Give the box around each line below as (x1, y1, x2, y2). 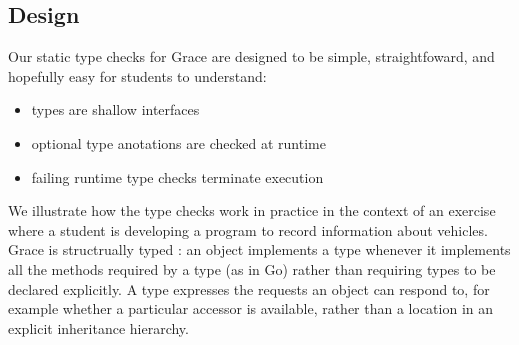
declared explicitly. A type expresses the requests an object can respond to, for (8, 278, 490, 299)
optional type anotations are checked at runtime (31, 132, 326, 153)
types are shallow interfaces (31, 99, 200, 120)
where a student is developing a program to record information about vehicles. (8, 219, 488, 240)
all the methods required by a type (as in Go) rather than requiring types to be (8, 258, 496, 279)
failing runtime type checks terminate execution (31, 166, 324, 187)
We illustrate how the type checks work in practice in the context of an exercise (8, 200, 496, 221)
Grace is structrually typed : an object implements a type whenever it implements (8, 239, 511, 260)
